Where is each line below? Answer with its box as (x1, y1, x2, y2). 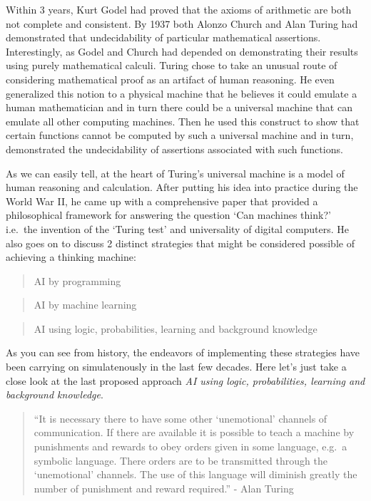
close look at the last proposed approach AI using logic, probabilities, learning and (6, 373, 365, 388)
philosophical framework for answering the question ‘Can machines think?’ (6, 207, 331, 222)
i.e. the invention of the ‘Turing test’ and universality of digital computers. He (6, 221, 350, 236)
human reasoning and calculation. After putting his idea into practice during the (6, 180, 358, 195)
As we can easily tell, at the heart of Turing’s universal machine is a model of (6, 165, 345, 180)
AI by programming (34, 273, 121, 288)
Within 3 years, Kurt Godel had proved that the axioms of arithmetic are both (6, 2, 352, 16)
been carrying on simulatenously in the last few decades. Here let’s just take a (6, 359, 347, 374)
